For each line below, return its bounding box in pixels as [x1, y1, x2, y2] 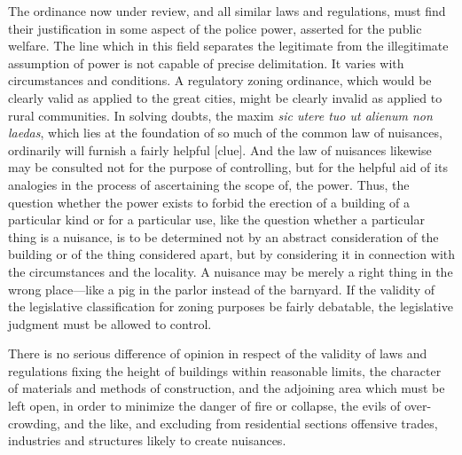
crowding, [8, 413, 60, 432]
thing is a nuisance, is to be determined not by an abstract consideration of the [8, 227, 439, 246]
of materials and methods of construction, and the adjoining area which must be [8, 379, 445, 397]
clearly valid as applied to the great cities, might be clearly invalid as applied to [8, 88, 442, 106]
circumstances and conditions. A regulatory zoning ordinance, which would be [8, 71, 432, 90]
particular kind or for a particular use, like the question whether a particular [8, 210, 425, 229]
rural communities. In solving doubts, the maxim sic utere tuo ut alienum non [8, 106, 433, 124]
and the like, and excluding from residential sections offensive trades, [64, 413, 438, 432]
